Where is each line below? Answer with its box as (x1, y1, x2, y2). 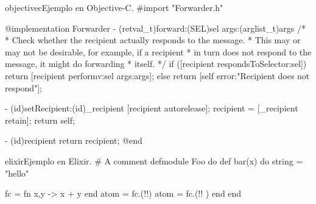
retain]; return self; (5, 113, 75, 126)
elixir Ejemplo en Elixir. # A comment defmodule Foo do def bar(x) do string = (5, 154, 303, 167)
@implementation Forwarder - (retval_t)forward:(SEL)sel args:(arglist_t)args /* (5, 21, 306, 34)
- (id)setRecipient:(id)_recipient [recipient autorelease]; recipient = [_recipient (5, 102, 298, 114)
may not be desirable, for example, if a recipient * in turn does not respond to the (5, 45, 312, 58)
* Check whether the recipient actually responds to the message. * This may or (5, 33, 301, 46)
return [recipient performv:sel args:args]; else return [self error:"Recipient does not (5, 69, 310, 82)
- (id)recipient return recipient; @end (5, 134, 142, 147)
